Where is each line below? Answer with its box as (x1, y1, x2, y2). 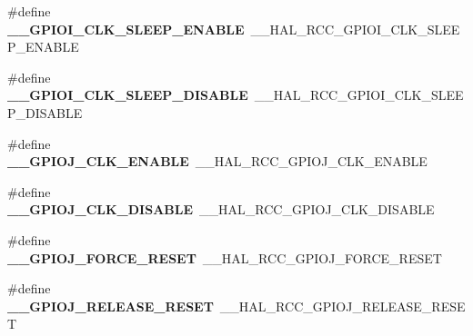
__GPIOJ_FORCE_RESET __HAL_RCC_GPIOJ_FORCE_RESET (7, 248, 442, 267)
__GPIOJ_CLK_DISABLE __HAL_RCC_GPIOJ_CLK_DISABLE (7, 200, 435, 219)
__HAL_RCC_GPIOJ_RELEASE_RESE (219, 296, 466, 315)
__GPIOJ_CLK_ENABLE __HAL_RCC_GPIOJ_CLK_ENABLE (7, 152, 428, 171)
